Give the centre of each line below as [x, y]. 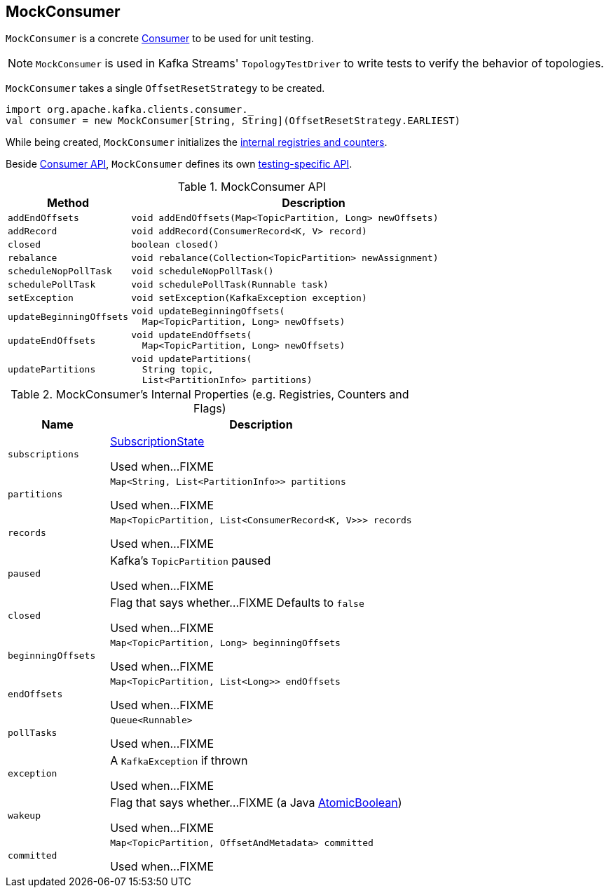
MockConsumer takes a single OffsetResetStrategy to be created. [165, 88]
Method [68, 203]
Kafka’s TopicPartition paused [191, 561]
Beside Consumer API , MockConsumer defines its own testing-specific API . [179, 164]
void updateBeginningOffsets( [208, 311]
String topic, [178, 370]
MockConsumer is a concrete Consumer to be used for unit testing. [160, 39]
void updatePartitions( [192, 359]
